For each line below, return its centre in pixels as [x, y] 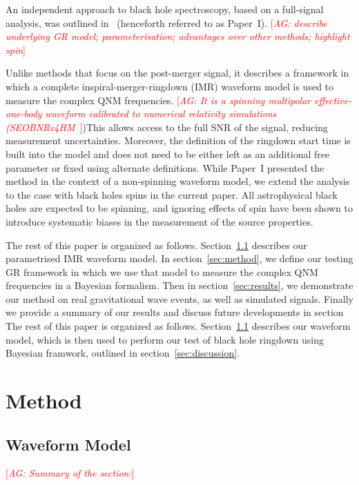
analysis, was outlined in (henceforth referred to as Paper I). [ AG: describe [166, 22]
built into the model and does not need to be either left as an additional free [168, 154]
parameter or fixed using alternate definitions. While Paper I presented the [165, 167]
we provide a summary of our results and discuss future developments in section [175, 312]
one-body [24, 113]
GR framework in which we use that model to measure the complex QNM [162, 271]
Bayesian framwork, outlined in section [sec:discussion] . [123, 353]
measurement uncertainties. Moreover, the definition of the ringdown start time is [178, 140]
